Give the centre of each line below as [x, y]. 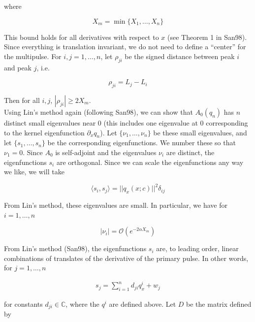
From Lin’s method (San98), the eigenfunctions [75, 248]
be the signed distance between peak [180, 56]
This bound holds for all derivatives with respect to [81, 37]
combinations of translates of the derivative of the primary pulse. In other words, [126, 258]
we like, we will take [34, 172]
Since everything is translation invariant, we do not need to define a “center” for [125, 47]
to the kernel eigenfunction [44, 132]
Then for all [22, 100]
